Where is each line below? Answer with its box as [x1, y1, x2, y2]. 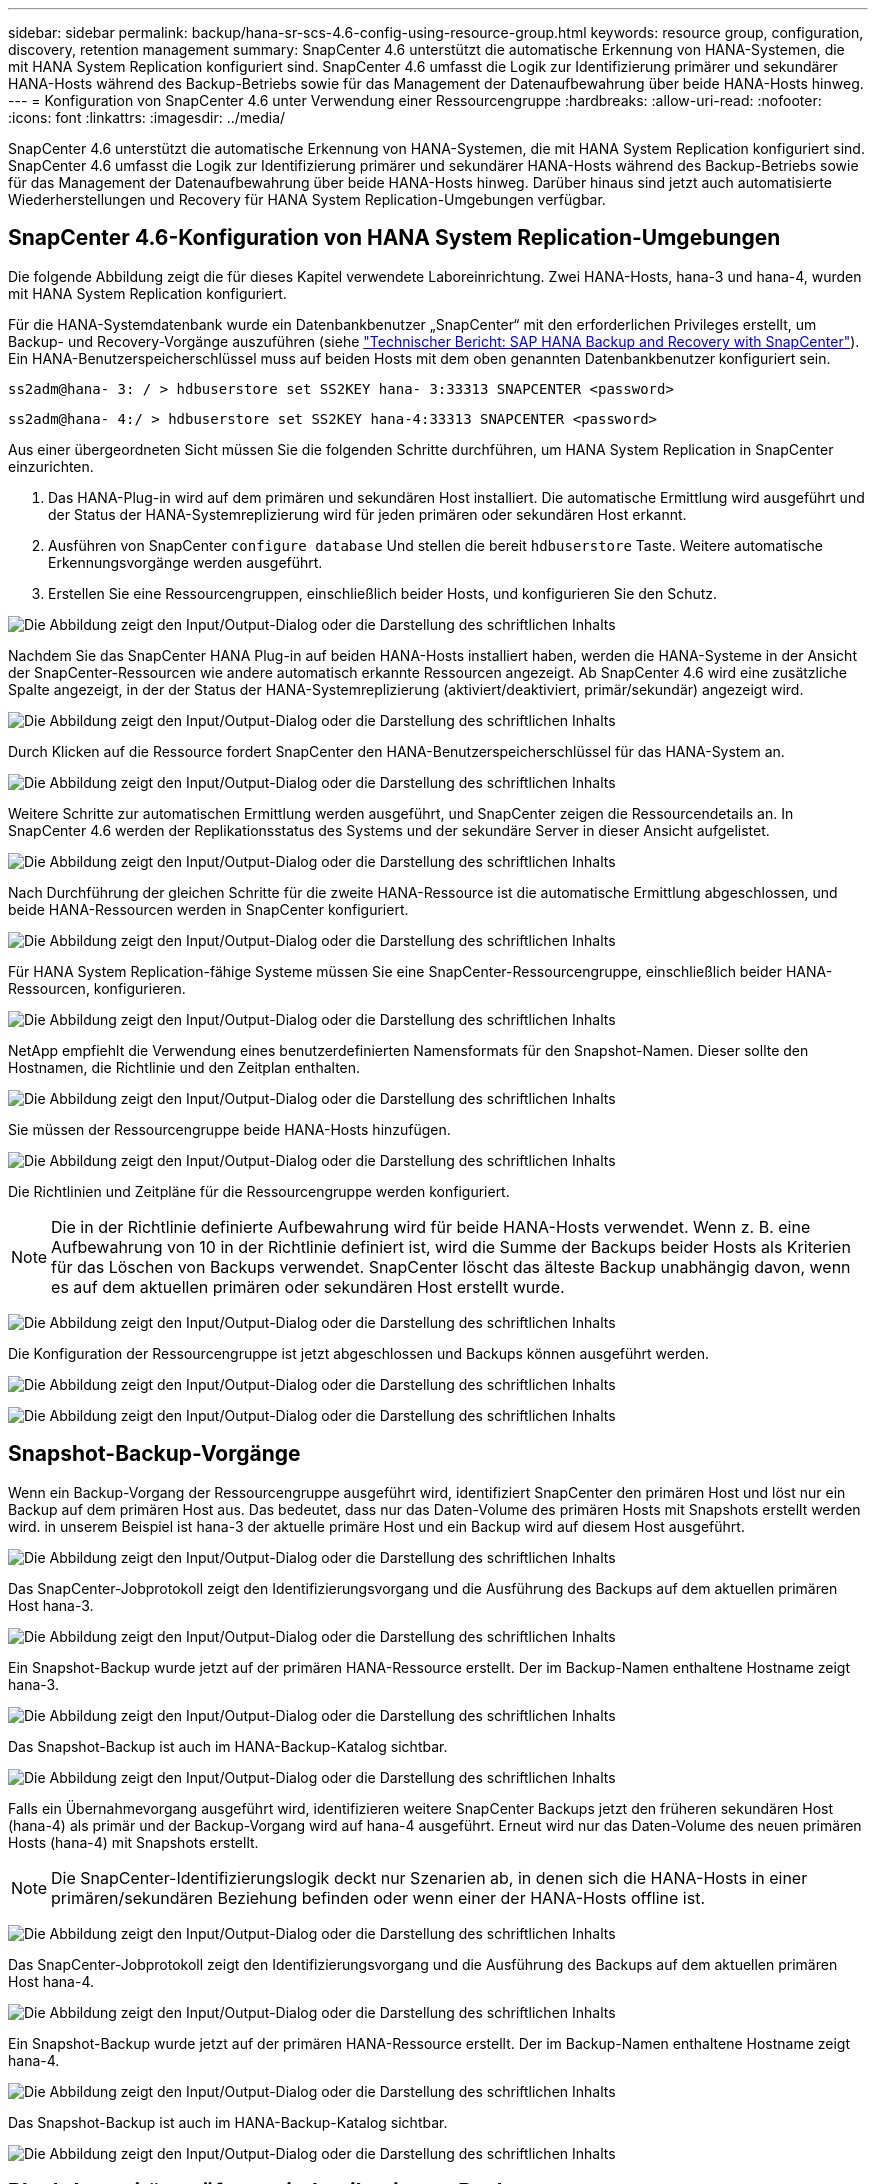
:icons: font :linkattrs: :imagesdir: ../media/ [8, 109, 286, 126]
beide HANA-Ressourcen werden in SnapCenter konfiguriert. [8, 900, 409, 918]
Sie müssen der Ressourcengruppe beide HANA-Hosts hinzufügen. [8, 1120, 451, 1138]
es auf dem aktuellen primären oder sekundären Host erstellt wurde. [51, 1276, 565, 1297]
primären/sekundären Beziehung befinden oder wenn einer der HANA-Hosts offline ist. [51, 1887, 705, 1908]
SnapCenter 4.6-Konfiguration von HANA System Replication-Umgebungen [8, 225, 781, 251]
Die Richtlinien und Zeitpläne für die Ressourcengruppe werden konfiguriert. [8, 1182, 510, 1200]
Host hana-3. [8, 1596, 94, 1614]
